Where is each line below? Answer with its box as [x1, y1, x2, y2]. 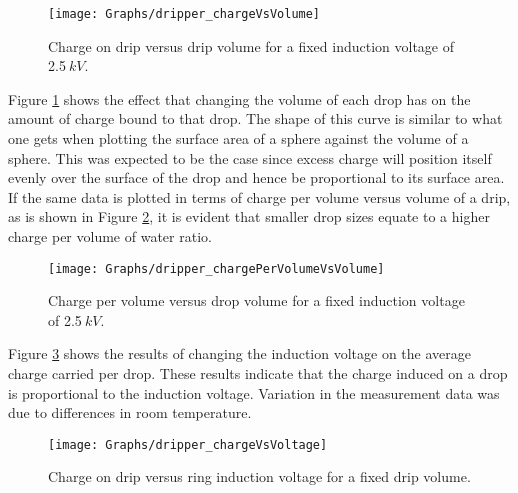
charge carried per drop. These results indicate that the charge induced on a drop [8, 363, 508, 384]
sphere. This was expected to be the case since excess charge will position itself [8, 147, 492, 168]
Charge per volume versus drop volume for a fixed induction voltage [48, 290, 465, 311]
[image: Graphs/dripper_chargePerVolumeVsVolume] [48, 261, 385, 276]
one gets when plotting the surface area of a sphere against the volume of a [8, 128, 469, 149]
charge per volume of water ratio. [8, 226, 212, 246]
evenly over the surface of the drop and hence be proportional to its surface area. [8, 167, 505, 188]
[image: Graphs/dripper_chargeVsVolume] [48, 7, 321, 21]
